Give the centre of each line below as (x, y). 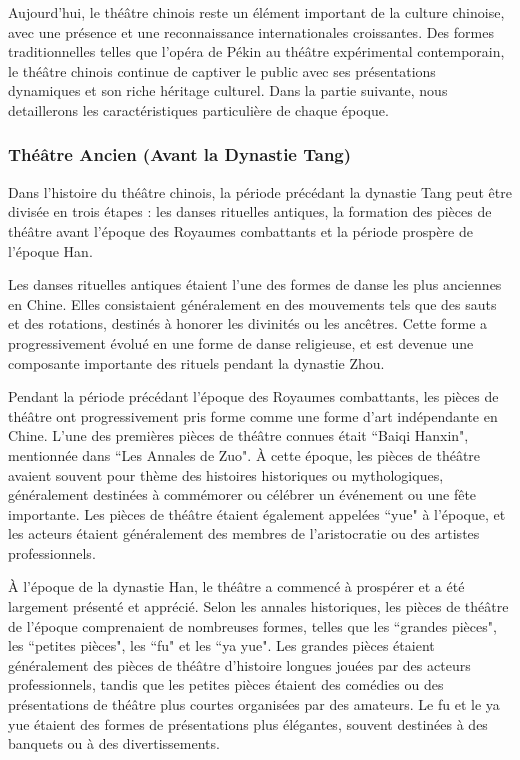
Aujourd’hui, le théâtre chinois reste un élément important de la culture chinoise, (256, 12)
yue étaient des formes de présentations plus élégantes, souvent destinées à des (248, 723)
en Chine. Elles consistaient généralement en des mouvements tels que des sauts (252, 303)
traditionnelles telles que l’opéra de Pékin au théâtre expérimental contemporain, (256, 51)
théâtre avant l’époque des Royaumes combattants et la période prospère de (240, 230)
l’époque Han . (50, 250)
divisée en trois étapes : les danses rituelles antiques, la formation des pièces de (250, 211)
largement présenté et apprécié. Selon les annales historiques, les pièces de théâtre (258, 606)
